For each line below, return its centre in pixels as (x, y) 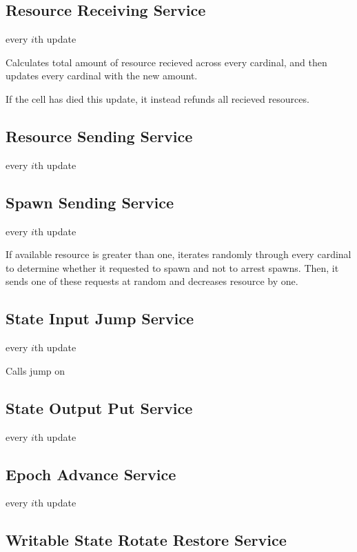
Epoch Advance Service (91, 474)
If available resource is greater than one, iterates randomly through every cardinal (178, 254)
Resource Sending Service (99, 136)
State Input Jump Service (100, 318)
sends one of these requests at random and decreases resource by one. (152, 281)
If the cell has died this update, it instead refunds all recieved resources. (157, 98)
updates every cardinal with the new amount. (102, 76)
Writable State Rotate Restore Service (146, 540)
